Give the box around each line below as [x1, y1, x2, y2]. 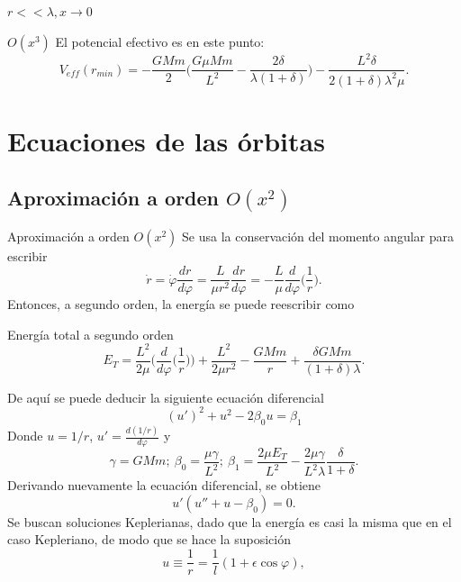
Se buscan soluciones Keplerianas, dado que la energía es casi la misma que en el [7, 512, 452, 531]
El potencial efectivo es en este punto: [55, 32, 265, 50]
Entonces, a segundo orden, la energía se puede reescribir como [7, 295, 355, 314]
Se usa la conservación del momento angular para [182, 227, 455, 246]
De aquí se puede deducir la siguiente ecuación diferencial [7, 387, 324, 406]
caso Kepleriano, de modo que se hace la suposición [7, 530, 291, 549]
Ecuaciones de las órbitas [7, 122, 325, 159]
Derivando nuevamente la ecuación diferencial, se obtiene [7, 476, 321, 495]
